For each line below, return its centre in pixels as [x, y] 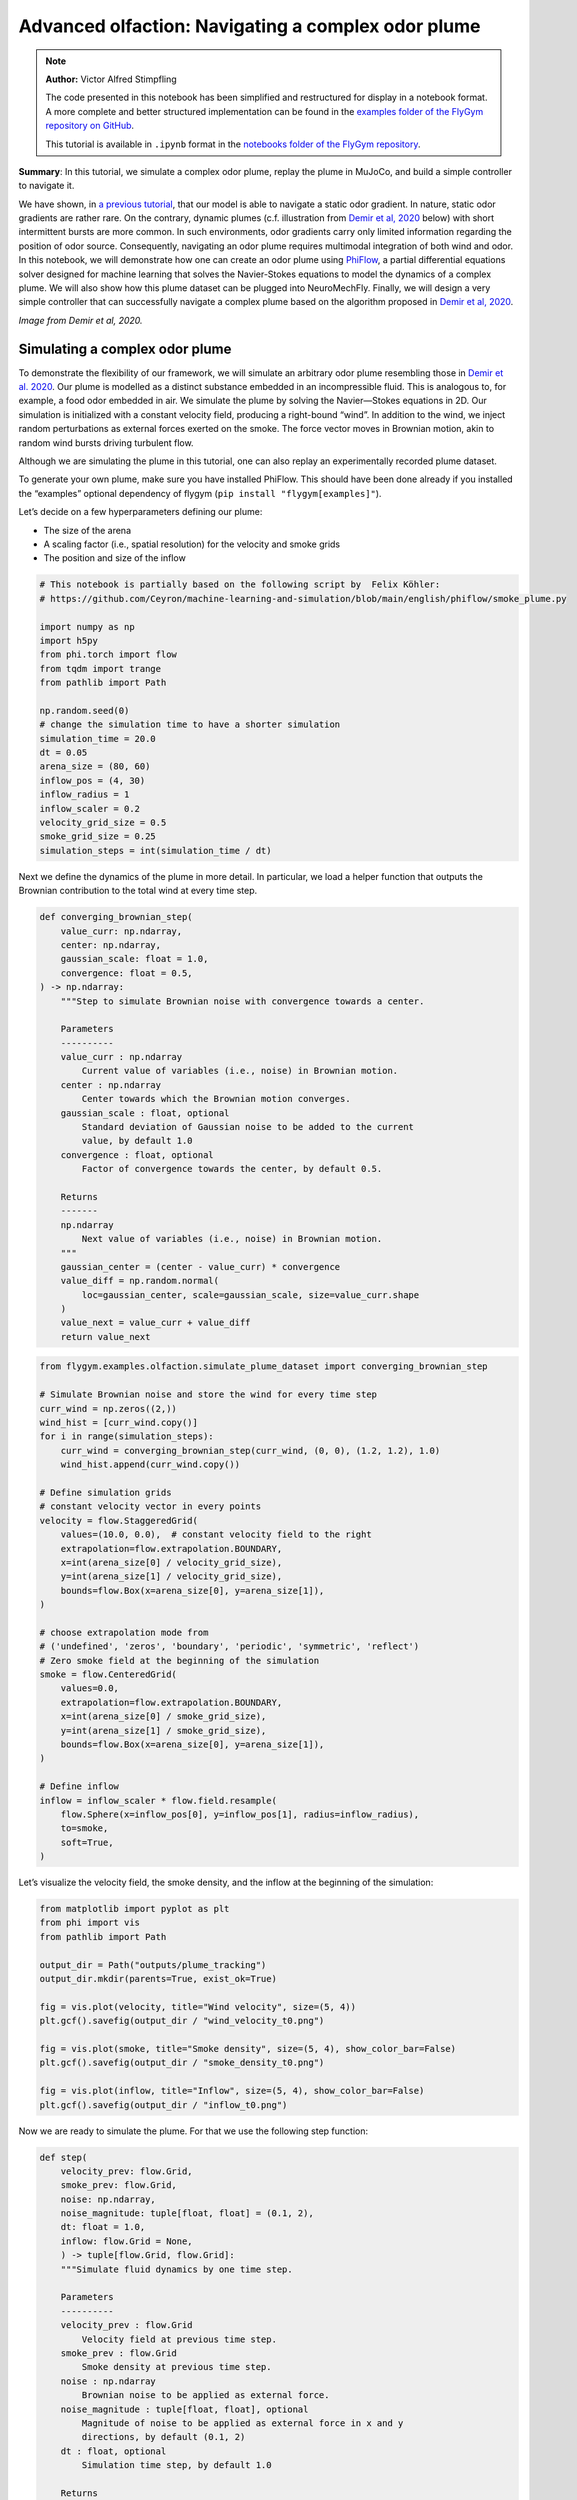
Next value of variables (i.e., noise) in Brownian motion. [232, 1239]
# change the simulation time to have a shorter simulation [190, 724]
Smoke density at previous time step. [176, 2367]
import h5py [69, 640]
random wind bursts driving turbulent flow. [106, 442]
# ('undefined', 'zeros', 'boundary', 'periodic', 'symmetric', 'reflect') [229, 1646]
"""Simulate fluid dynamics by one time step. [177, 2269]
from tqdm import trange [100, 668]
